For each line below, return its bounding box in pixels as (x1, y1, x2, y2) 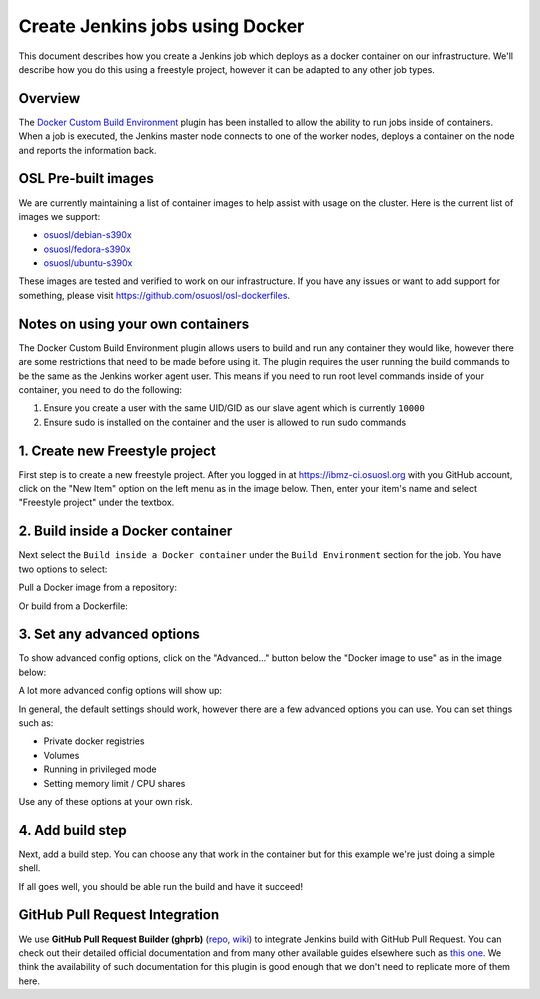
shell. (18, 862, 41, 874)
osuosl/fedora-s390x (43, 243, 131, 255)
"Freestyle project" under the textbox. (18, 496, 175, 509)
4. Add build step (18, 821, 127, 839)
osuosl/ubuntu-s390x (43, 257, 133, 269)
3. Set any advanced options (18, 626, 200, 643)
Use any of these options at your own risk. (18, 795, 194, 807)
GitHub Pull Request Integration (18, 906, 220, 924)
